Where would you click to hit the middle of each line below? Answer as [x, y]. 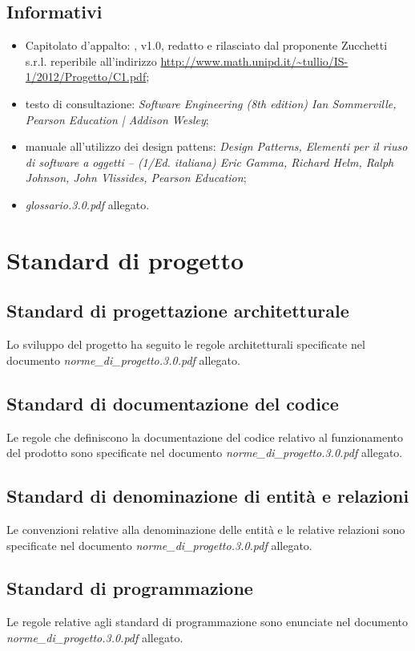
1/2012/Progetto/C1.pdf [86, 77]
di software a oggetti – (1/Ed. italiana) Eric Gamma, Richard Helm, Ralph [210, 162]
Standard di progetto [125, 259]
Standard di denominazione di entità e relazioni [208, 496]
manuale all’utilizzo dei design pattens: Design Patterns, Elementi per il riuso [216, 146]
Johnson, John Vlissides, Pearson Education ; [136, 178]
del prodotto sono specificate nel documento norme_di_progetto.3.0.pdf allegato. [205, 453]
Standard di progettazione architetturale [178, 311]
